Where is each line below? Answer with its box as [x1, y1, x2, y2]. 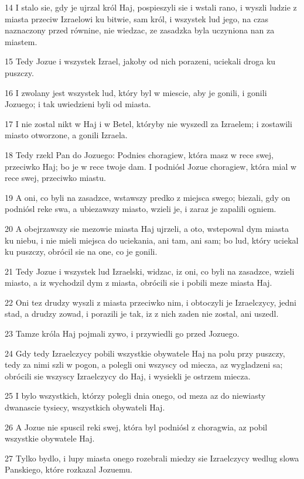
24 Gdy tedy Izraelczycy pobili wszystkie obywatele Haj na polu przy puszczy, [5, 347, 285, 359]
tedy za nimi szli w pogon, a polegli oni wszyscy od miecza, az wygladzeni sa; [5, 358, 283, 371]
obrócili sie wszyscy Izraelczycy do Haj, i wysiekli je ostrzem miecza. [5, 369, 251, 382]
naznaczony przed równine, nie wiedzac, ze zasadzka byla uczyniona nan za [5, 24, 275, 36]
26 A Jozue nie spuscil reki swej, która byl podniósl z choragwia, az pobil [5, 420, 268, 433]
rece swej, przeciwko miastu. [5, 172, 106, 184]
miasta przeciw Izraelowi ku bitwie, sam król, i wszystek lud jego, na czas [5, 12, 268, 25]
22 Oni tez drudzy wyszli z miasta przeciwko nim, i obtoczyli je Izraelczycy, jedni [5, 296, 297, 308]
